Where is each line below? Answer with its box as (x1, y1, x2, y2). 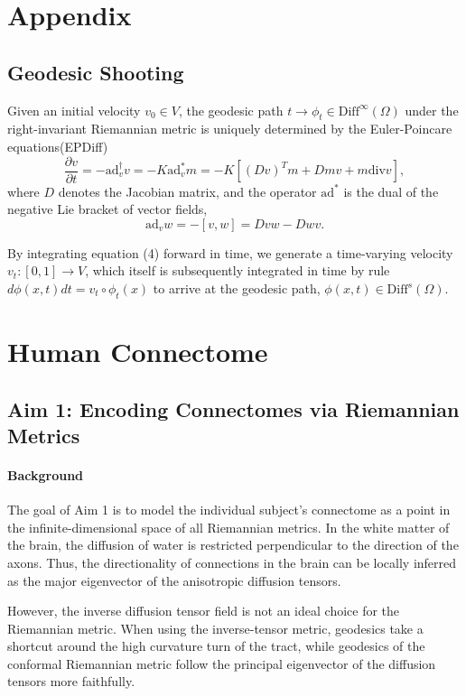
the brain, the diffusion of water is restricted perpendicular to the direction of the (7, 535, 459, 554)
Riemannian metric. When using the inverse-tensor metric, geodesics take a (7, 618, 424, 637)
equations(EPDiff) (7, 136, 108, 155)
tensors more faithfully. (7, 672, 135, 691)
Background (7, 465, 84, 484)
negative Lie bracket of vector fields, (7, 200, 208, 218)
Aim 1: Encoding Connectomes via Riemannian (7, 394, 460, 422)
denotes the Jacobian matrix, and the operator (58, 181, 317, 200)
